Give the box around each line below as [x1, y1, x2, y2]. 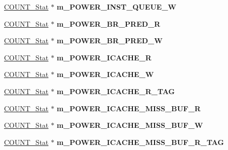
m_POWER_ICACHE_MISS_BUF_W [56, 120, 203, 130]
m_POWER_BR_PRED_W [56, 35, 163, 46]
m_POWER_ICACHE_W [56, 69, 154, 80]
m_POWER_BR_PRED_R [56, 18, 161, 29]
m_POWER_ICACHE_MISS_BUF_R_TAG [56, 136, 224, 147]
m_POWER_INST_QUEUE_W [56, 2, 177, 12]
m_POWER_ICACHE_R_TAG [56, 86, 175, 96]
